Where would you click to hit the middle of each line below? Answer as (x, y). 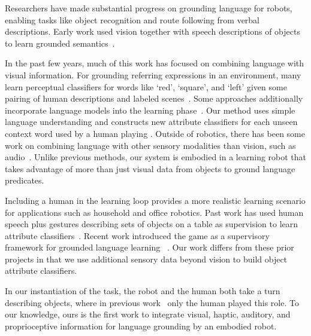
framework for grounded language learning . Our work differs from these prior (150, 247)
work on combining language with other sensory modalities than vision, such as (150, 145)
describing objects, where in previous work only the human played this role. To (152, 302)
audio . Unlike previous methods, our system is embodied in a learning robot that (156, 157)
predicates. (25, 180)
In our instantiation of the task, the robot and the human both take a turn (143, 291)
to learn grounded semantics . (60, 43)
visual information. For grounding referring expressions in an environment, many (153, 74)
